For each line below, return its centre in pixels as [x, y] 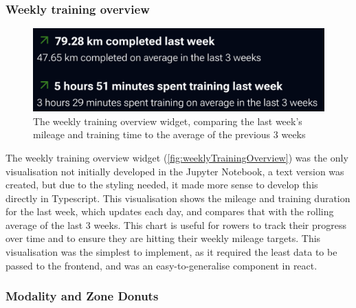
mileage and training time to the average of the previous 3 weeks [169, 134]
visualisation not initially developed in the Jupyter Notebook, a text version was [175, 171]
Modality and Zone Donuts [82, 296]
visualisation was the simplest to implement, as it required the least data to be [171, 252]
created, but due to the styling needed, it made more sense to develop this [162, 185]
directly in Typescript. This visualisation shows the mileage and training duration [178, 198]
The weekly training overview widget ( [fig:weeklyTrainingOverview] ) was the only [177, 157]
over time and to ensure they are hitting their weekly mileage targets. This [163, 238]
